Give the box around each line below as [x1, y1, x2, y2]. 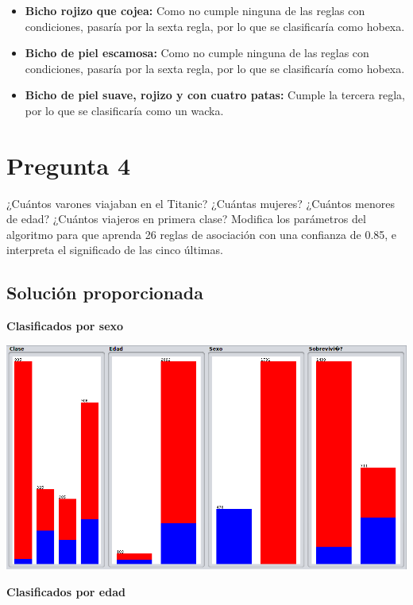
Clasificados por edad [6, 583, 125, 599]
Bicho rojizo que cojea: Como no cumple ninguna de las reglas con [25, 2, 365, 18]
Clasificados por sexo [6, 318, 124, 334]
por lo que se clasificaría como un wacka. [25, 102, 224, 118]
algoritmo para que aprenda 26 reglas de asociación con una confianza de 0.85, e [6, 225, 397, 242]
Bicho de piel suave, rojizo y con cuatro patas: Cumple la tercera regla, [25, 87, 405, 103]
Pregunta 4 [6, 148, 131, 181]
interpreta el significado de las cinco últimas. [6, 241, 223, 258]
